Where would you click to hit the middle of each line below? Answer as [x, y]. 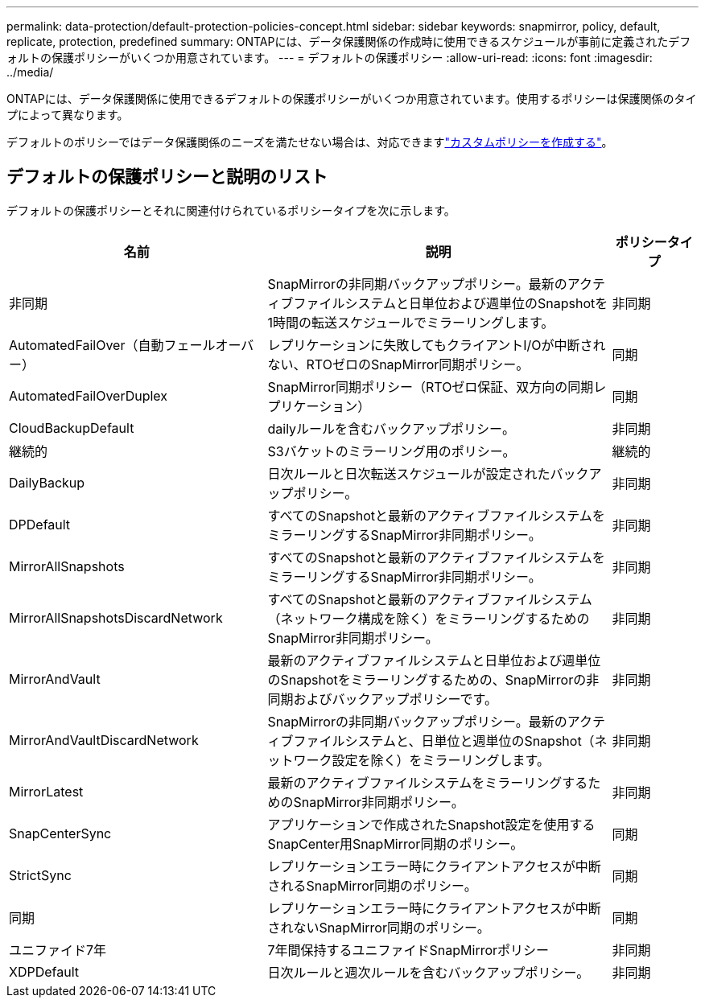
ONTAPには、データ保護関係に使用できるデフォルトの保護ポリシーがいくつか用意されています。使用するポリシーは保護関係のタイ [352, 99]
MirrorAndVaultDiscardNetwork [104, 740]
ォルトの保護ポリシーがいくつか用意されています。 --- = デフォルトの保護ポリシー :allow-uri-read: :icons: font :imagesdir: [330, 58]
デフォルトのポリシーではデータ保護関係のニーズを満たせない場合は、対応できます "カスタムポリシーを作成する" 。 [310, 142]
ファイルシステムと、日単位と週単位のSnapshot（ [444, 741]
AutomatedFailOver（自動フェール [112, 345]
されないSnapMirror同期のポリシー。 [379, 927]
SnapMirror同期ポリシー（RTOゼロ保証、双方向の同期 [431, 387]
